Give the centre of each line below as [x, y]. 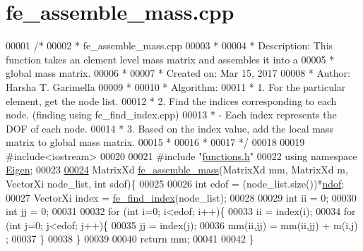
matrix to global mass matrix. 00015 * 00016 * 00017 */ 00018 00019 [155, 142]
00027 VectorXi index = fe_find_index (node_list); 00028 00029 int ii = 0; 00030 [181, 197]
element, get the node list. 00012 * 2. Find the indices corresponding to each [171, 100]
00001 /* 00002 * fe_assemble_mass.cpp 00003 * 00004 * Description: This [169, 45]
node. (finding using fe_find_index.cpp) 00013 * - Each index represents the [171, 115]
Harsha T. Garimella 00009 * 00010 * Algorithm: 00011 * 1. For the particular [176, 86]
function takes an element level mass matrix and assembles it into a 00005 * [170, 59]
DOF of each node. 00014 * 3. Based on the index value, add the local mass [169, 128]
